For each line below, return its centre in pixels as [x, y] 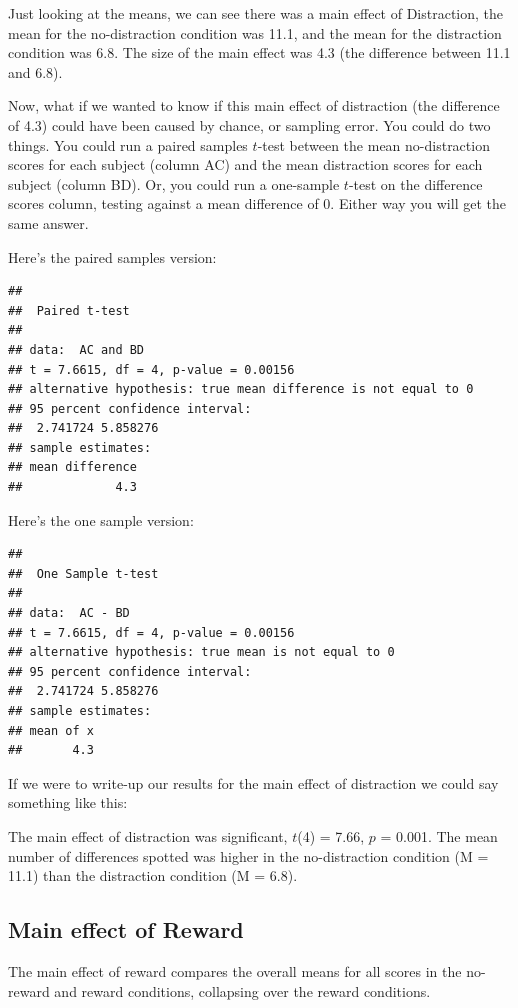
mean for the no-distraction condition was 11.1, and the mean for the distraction [255, 32]
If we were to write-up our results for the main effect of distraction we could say [253, 782]
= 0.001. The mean [439, 835]
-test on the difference [415, 183]
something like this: [68, 802]
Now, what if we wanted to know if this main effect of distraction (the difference [254, 105]
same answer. [48, 222]
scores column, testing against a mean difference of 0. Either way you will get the [257, 203]
